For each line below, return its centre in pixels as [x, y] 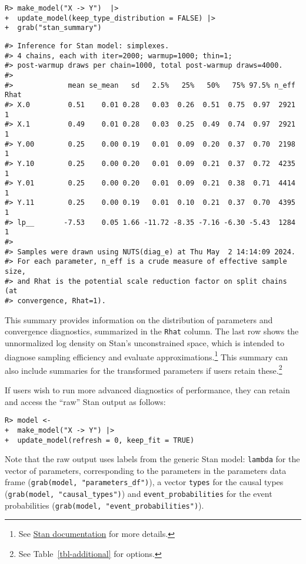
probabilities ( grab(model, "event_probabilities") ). [104, 505]
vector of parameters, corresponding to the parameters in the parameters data [146, 470]
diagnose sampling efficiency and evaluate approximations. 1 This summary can [147, 356]
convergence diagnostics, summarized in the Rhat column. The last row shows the [152, 331]
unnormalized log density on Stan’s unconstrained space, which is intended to [144, 342]
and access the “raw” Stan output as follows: [85, 401]
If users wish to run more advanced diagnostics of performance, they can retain [147, 390]
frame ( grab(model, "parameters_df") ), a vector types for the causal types [144, 482]
